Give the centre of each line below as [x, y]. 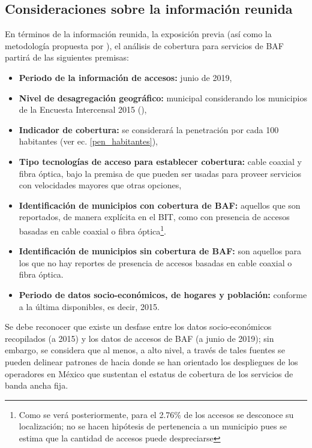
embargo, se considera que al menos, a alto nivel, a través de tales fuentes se [145, 350]
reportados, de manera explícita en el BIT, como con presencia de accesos [154, 217]
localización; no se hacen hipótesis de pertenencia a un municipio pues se [153, 426]
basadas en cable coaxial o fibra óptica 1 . [93, 230]
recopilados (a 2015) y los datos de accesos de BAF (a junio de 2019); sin [139, 338]
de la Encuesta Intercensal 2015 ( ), [83, 109]
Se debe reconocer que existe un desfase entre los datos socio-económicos [138, 327]
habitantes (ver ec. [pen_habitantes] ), [88, 141]
